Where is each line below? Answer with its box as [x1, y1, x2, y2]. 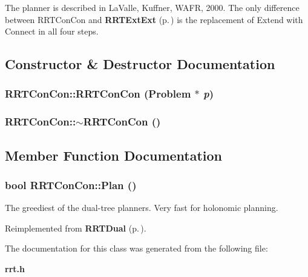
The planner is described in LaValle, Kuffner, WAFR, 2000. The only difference [5, 1, 300, 13]
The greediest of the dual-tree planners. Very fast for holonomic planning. [5, 201, 278, 214]
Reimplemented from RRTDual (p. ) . [5, 221, 146, 234]
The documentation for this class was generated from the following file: [5, 242, 268, 255]
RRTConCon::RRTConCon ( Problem [5, 86, 191, 101]
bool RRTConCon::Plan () [5, 177, 137, 192]
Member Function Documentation [5, 145, 223, 164]
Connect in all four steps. [5, 25, 99, 38]
